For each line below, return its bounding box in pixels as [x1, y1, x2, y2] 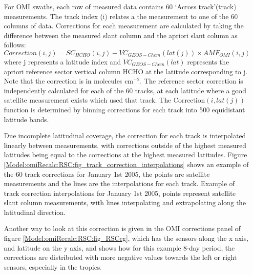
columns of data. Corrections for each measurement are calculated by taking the [4, 21, 244, 31]
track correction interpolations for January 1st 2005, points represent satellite [4, 188, 236, 198]
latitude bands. [4, 114, 49, 124]
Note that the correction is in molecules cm [4, 76, 134, 86]
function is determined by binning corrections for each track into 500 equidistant [4, 104, 245, 114]
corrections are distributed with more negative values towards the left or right [4, 252, 237, 262]
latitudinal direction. [4, 207, 66, 217]
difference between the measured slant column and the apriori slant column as [4, 30, 237, 40]
